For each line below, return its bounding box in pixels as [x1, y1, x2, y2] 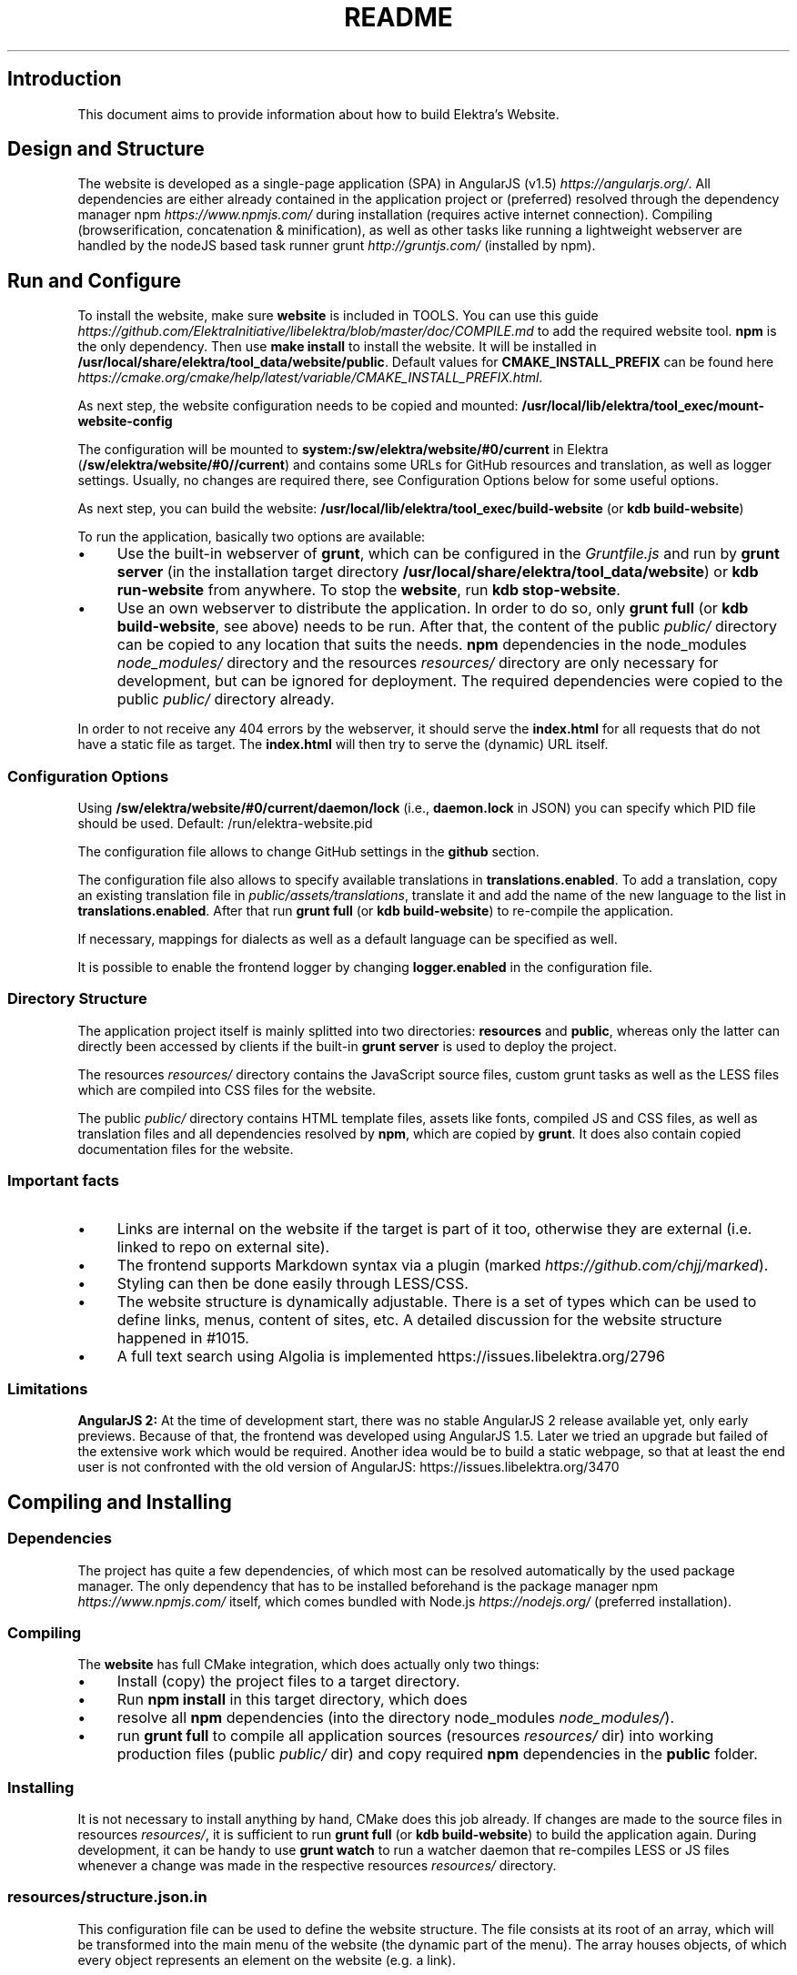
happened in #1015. [116, 1328, 249, 1347]
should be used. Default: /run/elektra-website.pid [77, 815, 373, 832]
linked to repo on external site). [116, 1237, 330, 1256]
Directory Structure [7, 989, 147, 1008]
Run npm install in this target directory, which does [116, 1690, 468, 1709]
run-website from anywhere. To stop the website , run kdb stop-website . [116, 581, 620, 600]
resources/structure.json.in [7, 1888, 207, 1907]
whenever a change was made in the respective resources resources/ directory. [77, 1858, 557, 1873]
